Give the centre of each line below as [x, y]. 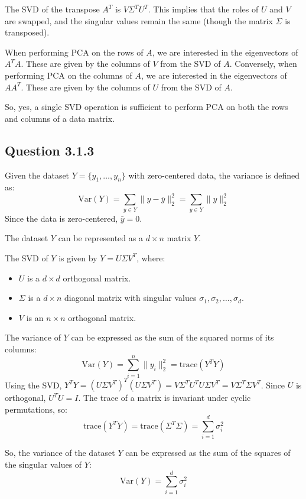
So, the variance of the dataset [60, 453]
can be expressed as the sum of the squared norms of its [172, 337]
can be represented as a [100, 238]
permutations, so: [36, 409]
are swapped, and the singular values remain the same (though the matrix [139, 20]
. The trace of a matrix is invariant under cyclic [165, 398]
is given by [78, 257]
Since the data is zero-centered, [61, 218]
